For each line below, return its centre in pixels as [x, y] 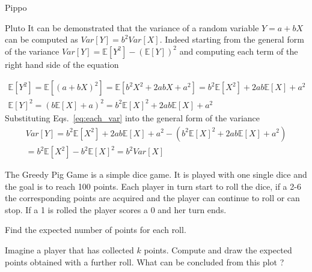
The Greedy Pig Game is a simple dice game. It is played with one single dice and [156, 174]
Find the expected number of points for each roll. [96, 230]
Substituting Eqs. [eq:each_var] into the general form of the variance [133, 117]
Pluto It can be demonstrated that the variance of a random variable [132, 27]
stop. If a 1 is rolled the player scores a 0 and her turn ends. [116, 209]
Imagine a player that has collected [69, 250]
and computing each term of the [239, 51]
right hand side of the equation [62, 64]
